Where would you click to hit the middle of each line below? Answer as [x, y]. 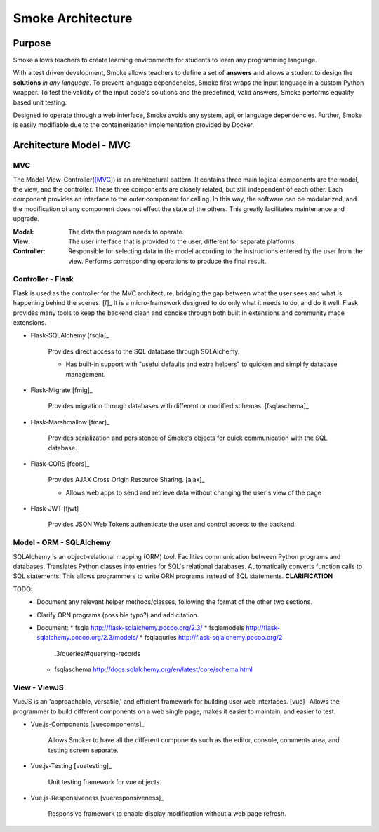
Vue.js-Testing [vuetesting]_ [71, 766]
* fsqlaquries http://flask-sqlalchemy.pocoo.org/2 [211, 638]
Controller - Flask [43, 279]
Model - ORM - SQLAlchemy [62, 542]
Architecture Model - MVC [72, 145]
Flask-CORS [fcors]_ [60, 464]
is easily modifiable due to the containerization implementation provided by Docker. [134, 125]
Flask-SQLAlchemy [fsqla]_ [70, 335]
